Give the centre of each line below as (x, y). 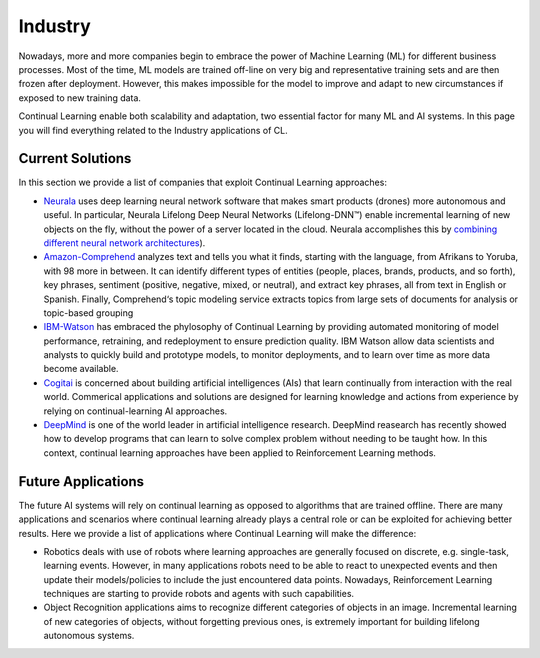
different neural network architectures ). (124, 242)
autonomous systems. (89, 636)
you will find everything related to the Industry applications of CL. (153, 130)
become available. (81, 369)
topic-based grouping (88, 312)
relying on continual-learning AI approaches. (135, 411)
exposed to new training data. (80, 97)
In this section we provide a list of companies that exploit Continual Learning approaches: (202, 182)
